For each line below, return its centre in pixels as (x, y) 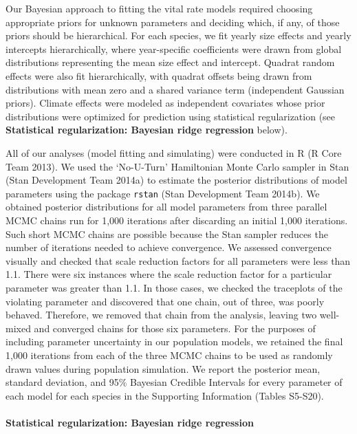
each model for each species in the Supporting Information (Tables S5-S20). (165, 395)
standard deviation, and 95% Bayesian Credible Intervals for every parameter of (174, 382)
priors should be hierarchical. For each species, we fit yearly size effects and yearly (178, 35)
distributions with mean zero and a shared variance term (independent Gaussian (175, 89)
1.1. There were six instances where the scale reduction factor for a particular (169, 274)
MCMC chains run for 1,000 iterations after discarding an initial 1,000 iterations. (177, 220)
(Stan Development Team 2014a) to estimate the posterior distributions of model (176, 180)
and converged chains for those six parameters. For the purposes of (175, 328)
